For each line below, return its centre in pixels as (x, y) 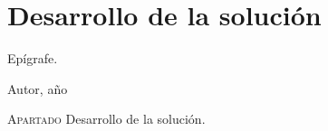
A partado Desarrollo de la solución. (106, 119)
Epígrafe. (33, 58)
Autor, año (38, 88)
